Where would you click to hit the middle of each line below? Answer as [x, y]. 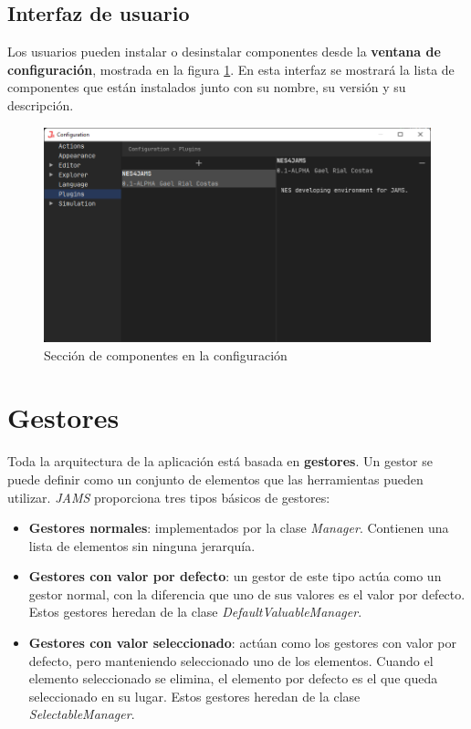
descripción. [41, 104]
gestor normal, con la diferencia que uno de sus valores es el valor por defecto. [247, 594]
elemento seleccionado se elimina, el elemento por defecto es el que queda [233, 678]
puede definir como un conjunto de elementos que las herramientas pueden [215, 479]
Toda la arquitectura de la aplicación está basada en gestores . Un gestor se [220, 461]
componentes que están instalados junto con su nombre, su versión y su [207, 87]
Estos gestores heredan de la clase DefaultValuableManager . [195, 612]
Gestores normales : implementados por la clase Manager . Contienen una [239, 528]
